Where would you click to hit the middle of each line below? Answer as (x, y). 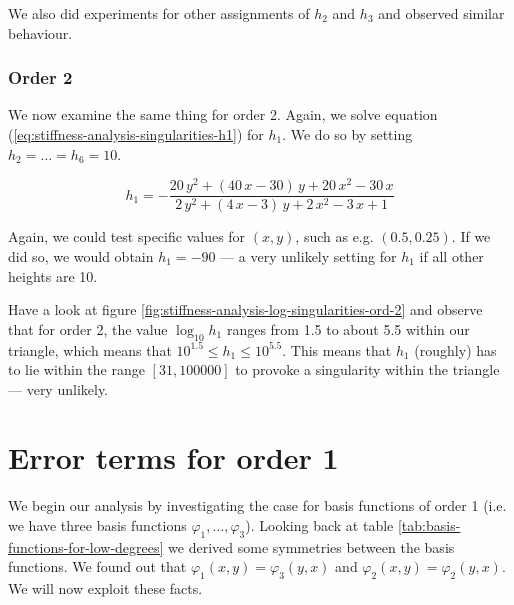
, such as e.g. (334, 236)
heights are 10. (53, 275)
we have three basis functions (97, 525)
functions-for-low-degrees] (86, 546)
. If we (471, 236)
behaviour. (40, 32)
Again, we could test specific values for (127, 236)
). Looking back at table (319, 525)
